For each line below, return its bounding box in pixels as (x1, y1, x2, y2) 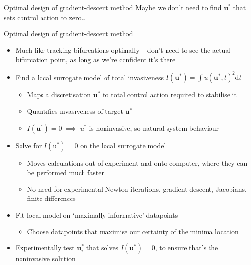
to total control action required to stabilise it (103, 89, 237, 100)
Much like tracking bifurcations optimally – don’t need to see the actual (15, 44, 231, 55)
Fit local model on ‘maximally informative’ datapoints (15, 210, 178, 220)
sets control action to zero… (4, 12, 86, 22)
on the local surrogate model (80, 140, 166, 150)
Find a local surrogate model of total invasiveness (15, 72, 164, 82)
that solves (86, 243, 119, 253)
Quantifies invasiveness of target (27, 106, 123, 116)
